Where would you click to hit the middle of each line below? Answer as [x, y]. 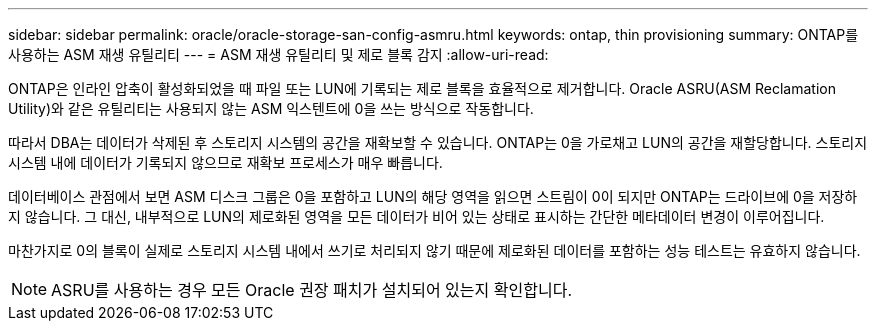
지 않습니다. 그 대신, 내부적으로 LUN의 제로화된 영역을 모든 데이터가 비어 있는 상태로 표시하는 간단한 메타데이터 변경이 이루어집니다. [416, 216]
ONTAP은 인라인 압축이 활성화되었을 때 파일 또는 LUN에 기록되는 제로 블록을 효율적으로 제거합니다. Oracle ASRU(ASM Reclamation [422, 88]
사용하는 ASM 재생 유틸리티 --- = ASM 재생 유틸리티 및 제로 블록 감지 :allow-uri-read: [278, 54]
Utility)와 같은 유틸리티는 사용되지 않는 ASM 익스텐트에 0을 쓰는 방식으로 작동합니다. [271, 108]
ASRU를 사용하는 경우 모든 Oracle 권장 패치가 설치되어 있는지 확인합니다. [311, 290]
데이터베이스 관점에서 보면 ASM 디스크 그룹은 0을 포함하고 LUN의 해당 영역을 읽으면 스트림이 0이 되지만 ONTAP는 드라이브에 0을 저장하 [433, 196]
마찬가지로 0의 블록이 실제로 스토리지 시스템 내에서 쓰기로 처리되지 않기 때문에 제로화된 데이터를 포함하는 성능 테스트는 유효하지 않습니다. [434, 250]
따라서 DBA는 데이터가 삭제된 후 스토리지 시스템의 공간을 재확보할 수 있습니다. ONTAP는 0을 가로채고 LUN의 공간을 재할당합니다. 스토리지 [438, 142]
